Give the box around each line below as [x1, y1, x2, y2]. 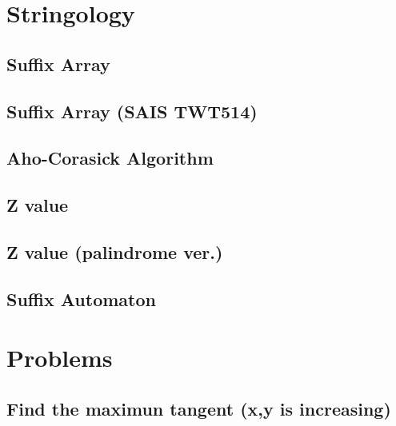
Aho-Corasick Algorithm [6, 145, 214, 170]
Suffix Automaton [6, 286, 156, 311]
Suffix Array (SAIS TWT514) [6, 98, 258, 123]
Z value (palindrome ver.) [6, 239, 223, 264]
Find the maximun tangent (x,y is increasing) [6, 396, 391, 420]
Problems [6, 341, 113, 374]
